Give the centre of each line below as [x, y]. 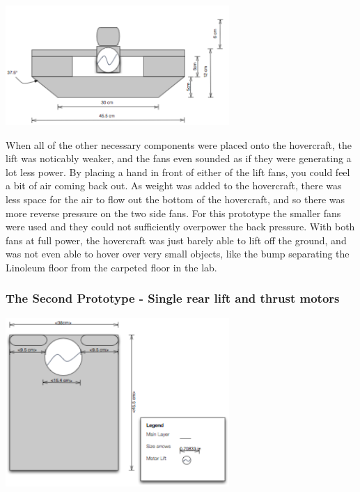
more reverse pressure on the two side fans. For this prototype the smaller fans [173, 213]
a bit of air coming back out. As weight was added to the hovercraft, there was [174, 185]
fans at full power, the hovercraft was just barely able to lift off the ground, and [176, 240]
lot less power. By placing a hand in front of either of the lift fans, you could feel [178, 172]
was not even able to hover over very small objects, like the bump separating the [178, 254]
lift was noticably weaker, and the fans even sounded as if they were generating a [179, 158]
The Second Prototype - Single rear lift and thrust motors [173, 298]
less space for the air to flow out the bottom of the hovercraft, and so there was [175, 199]
